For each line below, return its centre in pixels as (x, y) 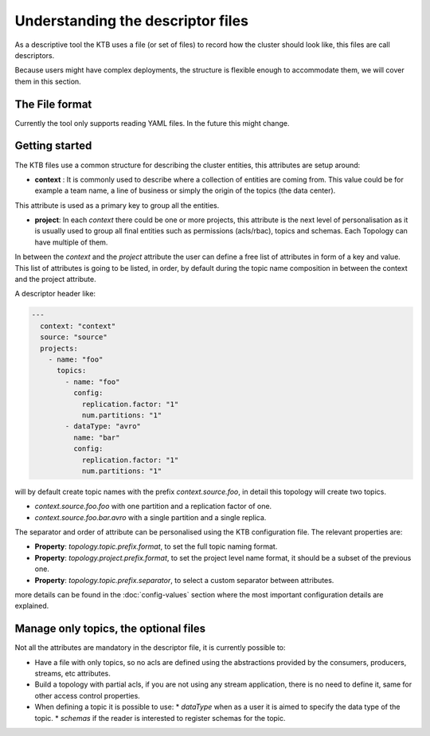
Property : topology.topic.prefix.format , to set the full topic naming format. (156, 546)
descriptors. (35, 55)
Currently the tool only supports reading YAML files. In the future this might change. (152, 123)
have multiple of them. (71, 242)
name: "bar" (96, 437)
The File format (53, 104)
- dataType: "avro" (103, 427)
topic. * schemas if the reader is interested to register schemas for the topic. (160, 718)
